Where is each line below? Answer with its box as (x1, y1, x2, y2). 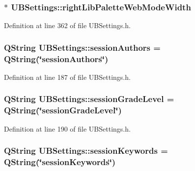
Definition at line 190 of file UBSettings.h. (4, 123, 131, 134)
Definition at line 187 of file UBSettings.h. (4, 71, 131, 82)
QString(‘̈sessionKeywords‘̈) (4, 156, 116, 168)
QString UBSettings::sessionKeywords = (4, 144, 168, 157)
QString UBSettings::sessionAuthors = (4, 41, 161, 53)
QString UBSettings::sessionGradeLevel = (4, 93, 174, 105)
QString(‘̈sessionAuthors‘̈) (4, 52, 109, 65)
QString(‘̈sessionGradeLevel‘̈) (4, 104, 122, 116)
